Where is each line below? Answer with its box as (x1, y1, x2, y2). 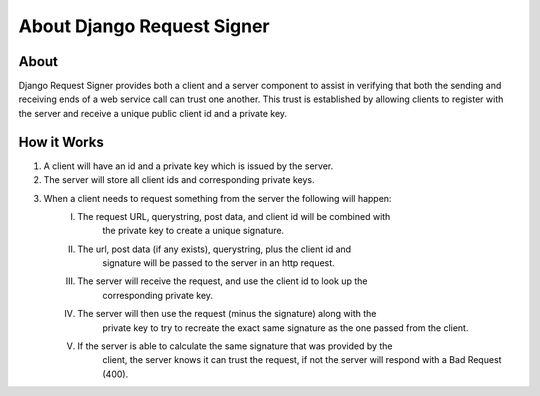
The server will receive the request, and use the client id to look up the (77, 275, 368, 287)
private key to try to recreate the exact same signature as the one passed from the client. (102, 321, 469, 334)
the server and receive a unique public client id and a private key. (18, 107, 288, 119)
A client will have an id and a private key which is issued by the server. (43, 160, 334, 172)
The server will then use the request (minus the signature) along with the (77, 308, 377, 320)
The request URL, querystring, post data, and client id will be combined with (77, 210, 391, 222)
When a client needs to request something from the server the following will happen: (43, 192, 392, 204)
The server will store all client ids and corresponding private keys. (43, 174, 315, 186)
